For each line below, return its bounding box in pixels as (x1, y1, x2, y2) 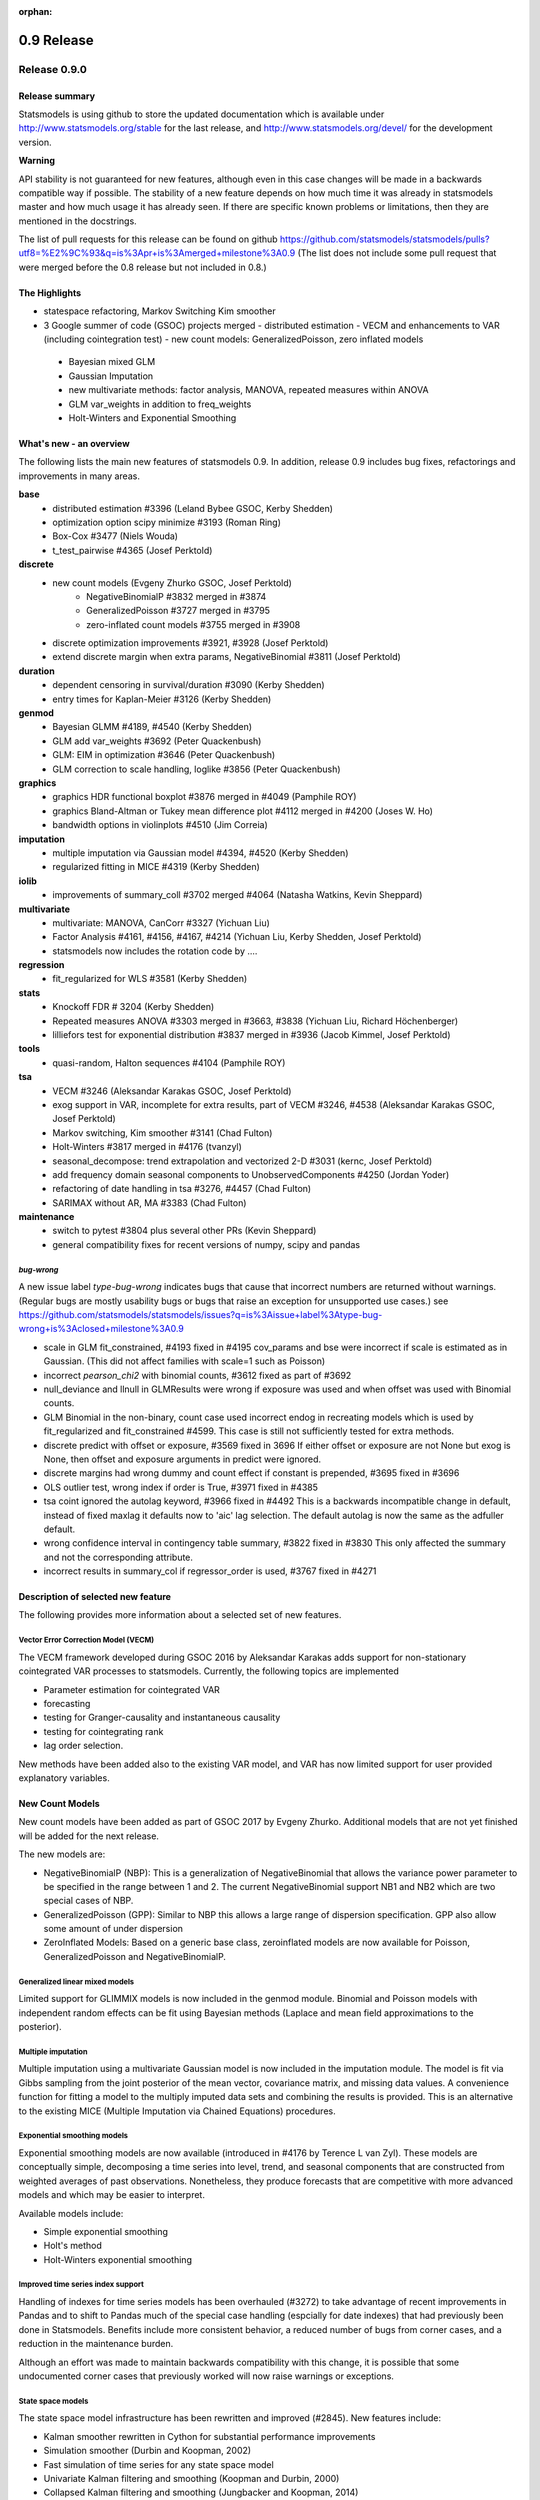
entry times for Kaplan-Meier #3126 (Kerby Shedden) (52, 693, 272, 705)
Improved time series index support (18, 2280, 144, 2290)
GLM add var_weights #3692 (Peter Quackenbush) (52, 735, 262, 747)
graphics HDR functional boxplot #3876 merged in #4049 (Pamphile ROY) (52, 791, 357, 803)
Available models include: (18, 2207, 124, 2219)
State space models (18, 2396, 89, 2406)
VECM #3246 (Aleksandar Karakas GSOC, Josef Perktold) (52, 1085, 292, 1097)
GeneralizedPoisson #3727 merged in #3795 (86, 605, 270, 617)
